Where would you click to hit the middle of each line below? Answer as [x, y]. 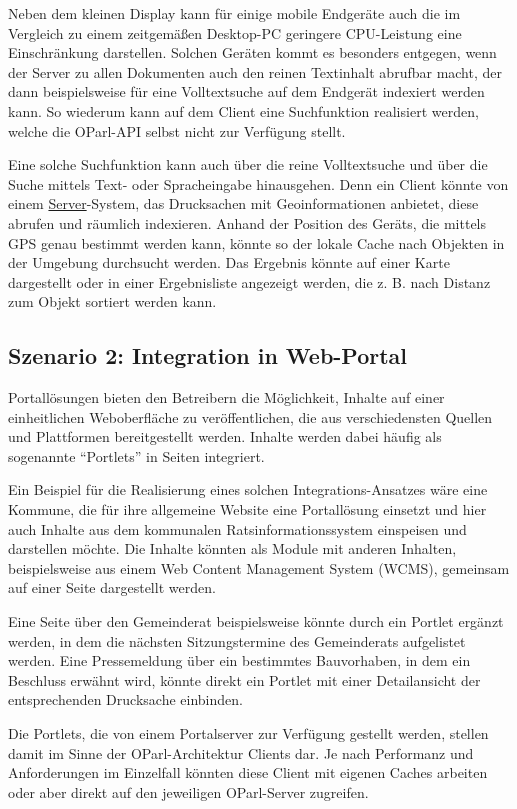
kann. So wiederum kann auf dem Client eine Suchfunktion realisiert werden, [243, 110]
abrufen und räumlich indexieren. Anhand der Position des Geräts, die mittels [247, 222]
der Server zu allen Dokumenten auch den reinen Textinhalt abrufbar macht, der [255, 71]
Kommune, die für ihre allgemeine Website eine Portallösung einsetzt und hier [247, 509]
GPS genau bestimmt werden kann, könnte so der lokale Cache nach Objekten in [256, 242]
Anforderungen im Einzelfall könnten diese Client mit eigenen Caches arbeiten [248, 772]
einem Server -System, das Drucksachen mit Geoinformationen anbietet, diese [243, 203]
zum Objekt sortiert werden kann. [112, 301]
